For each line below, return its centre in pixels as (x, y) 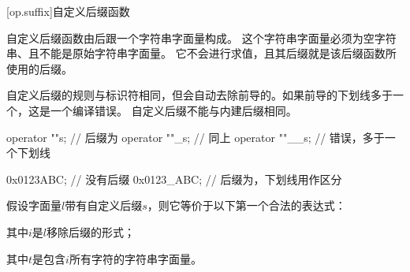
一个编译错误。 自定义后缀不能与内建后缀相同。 (173, 110)
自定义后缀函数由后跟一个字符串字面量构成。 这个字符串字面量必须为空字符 (201, 37)
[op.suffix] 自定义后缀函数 (68, 11)
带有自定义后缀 (104, 205)
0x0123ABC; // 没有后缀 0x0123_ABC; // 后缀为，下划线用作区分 (174, 179)
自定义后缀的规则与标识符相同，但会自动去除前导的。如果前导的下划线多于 (199, 95)
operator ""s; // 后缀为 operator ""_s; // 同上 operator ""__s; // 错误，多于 (196, 137)
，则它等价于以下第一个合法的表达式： (246, 205)
